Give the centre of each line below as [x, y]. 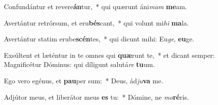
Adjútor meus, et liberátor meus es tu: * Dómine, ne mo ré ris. [96, 97]
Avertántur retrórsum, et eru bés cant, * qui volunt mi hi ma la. [96, 22]
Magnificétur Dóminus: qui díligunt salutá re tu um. [79, 64]
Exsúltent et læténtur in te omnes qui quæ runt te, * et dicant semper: [109, 55]
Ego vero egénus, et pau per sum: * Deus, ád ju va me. [84, 80]
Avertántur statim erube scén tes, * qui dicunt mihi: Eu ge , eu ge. [99, 39]
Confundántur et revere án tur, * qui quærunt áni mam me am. [95, 6]
